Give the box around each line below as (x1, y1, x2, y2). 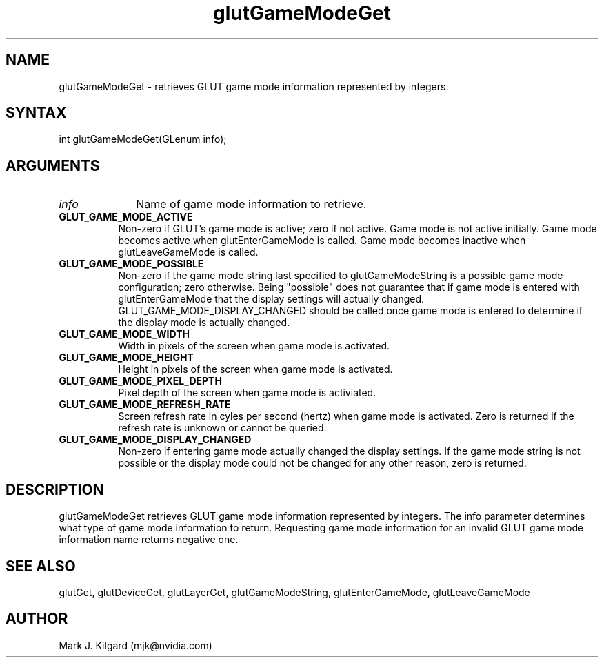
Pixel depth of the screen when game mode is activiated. (118, 387, 376, 399)
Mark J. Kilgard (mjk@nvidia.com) (59, 639, 212, 651)
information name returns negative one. (59, 533, 239, 546)
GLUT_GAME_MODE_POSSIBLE (59, 258, 204, 270)
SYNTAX (6, 104, 67, 122)
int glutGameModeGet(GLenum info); (59, 133, 227, 145)
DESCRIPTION (6, 480, 104, 498)
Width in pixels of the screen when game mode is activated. (118, 340, 390, 352)
